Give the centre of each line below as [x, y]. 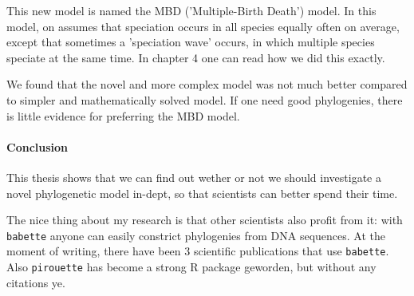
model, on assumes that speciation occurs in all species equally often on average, [203, 26]
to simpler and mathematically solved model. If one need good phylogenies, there [205, 99]
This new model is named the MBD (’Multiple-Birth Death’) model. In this [191, 10]
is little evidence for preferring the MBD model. [123, 115]
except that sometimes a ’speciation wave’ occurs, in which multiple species [191, 42]
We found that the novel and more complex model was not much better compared [207, 84]
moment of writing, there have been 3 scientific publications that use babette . [198, 251]
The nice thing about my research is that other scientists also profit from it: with [205, 220]
